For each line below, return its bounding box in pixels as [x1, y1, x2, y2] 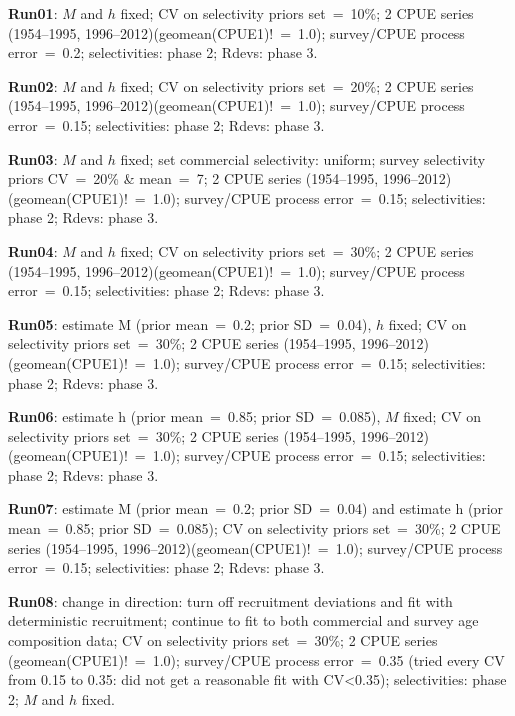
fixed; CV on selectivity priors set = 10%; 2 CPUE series [120, 3, 474, 23]
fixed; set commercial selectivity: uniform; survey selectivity [120, 148, 486, 169]
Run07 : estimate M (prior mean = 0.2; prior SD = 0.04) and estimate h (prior [8, 498, 504, 519]
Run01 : [8, 3, 58, 23]
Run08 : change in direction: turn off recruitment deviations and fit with [8, 590, 453, 611]
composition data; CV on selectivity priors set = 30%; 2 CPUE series [8, 630, 438, 651]
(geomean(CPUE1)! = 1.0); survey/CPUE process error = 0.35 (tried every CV [8, 649, 505, 670]
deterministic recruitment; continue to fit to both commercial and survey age [8, 610, 479, 631]
